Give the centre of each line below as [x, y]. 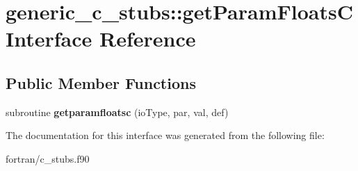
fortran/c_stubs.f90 [48, 158]
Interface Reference [101, 39]
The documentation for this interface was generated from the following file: [165, 135]
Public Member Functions [101, 82]
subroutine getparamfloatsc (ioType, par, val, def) [117, 112]
